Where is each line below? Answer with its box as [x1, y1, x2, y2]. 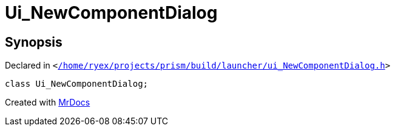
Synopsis [5, 34, 62, 50]
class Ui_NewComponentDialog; [5, 79, 149, 89]
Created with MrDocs [5, 97, 90, 108]
